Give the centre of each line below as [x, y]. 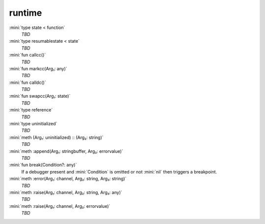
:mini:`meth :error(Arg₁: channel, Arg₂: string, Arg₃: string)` [68, 179]
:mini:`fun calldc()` [27, 82]
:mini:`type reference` [31, 110]
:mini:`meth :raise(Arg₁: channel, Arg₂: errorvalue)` [60, 206]
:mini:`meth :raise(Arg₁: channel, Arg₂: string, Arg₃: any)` [66, 192]
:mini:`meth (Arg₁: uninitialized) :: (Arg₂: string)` [56, 137]
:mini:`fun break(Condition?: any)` [43, 165]
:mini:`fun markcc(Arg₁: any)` [38, 68]
